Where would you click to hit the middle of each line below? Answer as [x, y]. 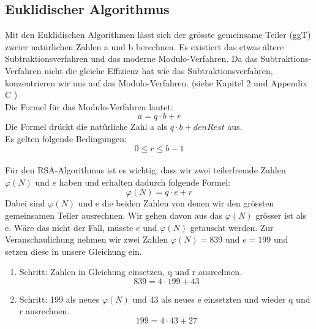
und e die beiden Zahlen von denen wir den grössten [176, 203]
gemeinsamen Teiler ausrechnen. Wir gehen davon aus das [114, 215]
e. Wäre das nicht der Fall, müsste [69, 227]
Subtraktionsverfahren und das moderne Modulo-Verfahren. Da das [131, 59]
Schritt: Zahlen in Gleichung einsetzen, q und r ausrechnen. [131, 272]
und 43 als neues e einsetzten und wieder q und [221, 299]
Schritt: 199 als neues [59, 299]
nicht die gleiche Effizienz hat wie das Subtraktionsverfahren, [159, 70]
